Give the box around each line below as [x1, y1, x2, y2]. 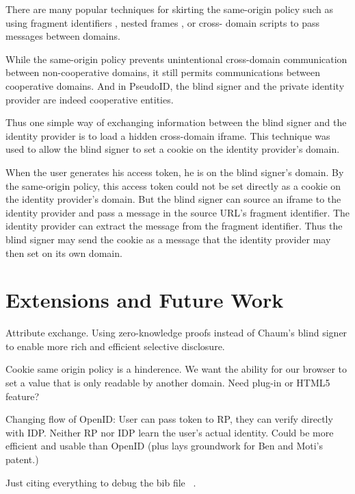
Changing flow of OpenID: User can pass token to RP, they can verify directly [5, 412, 333, 426]
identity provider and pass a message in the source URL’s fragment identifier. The [5, 205, 350, 219]
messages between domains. [5, 29, 120, 43]
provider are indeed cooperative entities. [5, 92, 174, 106]
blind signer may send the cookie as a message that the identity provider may [5, 232, 331, 246]
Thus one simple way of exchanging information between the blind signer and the [5, 115, 347, 129]
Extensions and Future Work [5, 286, 284, 314]
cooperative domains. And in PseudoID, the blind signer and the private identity [5, 78, 345, 92]
